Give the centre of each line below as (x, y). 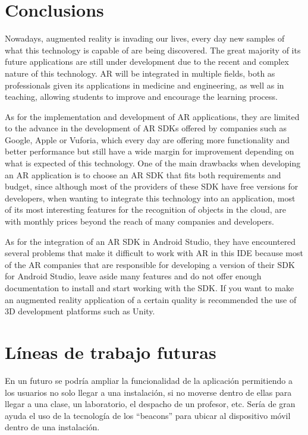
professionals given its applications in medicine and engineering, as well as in (144, 85)
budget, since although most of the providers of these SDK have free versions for (152, 186)
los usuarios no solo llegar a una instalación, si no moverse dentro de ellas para (148, 392)
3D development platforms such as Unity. (80, 311)
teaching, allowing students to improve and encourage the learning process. (141, 97)
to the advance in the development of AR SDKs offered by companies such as (146, 128)
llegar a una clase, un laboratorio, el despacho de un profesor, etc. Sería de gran (150, 404)
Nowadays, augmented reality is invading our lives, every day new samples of (145, 38)
